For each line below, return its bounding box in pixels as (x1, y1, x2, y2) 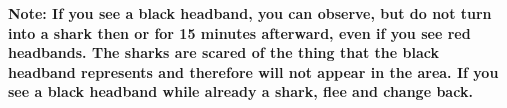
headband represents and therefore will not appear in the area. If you (8, 61, 499, 82)
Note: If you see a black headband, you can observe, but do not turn (8, 3, 492, 23)
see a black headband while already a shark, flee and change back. (8, 81, 473, 102)
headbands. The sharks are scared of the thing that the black (8, 42, 440, 63)
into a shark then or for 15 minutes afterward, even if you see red (8, 22, 471, 43)
